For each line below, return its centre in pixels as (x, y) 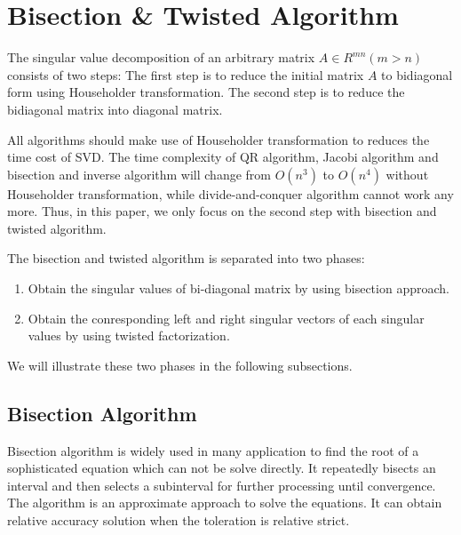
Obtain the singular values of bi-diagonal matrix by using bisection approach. (238, 288)
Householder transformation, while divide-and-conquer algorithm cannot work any (230, 193)
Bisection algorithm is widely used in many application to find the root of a (213, 450)
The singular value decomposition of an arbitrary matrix (161, 57)
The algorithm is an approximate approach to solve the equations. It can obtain (225, 503)
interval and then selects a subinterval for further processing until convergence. (222, 485)
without (407, 174)
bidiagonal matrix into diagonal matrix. (115, 109)
